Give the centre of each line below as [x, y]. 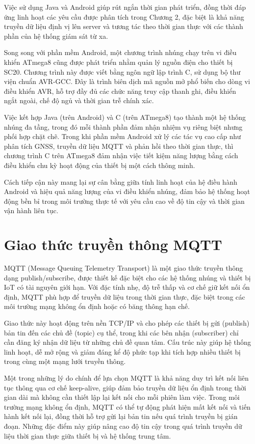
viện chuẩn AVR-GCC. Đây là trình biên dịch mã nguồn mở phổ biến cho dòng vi [127, 81]
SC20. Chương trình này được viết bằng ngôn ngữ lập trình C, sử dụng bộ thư [122, 71]
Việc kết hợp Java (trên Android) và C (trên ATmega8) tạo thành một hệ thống [125, 117]
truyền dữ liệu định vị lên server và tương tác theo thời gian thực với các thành [124, 26]
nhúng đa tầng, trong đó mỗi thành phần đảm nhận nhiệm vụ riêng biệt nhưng [123, 126]
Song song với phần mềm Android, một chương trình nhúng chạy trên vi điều [120, 52]
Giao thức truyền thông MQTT [113, 244]
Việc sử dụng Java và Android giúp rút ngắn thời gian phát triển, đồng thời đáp [125, 7]
